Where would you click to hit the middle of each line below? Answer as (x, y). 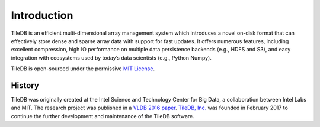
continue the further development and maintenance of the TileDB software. (103, 116)
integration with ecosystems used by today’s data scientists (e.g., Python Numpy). (111, 58)
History (25, 85)
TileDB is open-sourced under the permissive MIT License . (83, 69)
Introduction (42, 15)
